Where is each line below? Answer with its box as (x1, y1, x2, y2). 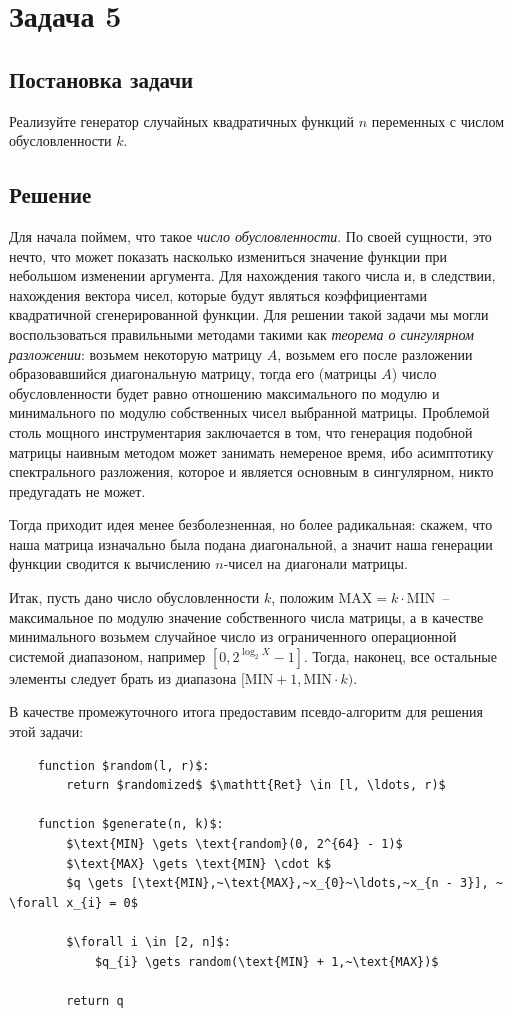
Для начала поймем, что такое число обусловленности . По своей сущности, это (9, 225, 492, 246)
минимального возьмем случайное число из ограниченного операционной (9, 626, 457, 647)
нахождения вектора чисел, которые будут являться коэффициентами (9, 284, 427, 305)
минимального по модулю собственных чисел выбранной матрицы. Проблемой (9, 402, 490, 423)
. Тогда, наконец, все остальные (303, 645, 497, 666)
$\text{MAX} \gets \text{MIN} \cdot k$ (66, 856, 332, 871)
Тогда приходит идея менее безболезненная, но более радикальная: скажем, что (9, 514, 493, 535)
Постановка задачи (9, 63, 194, 94)
